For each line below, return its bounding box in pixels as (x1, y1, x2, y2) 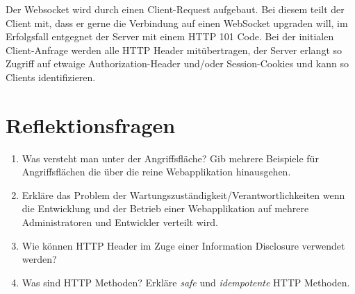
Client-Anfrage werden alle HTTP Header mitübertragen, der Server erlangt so (6, 42, 342, 57)
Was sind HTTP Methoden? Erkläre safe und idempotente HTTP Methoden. (22, 275, 350, 289)
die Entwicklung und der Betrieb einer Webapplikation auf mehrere (22, 201, 309, 216)
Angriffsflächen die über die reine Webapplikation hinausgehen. (22, 164, 291, 179)
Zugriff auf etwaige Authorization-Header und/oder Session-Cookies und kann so (6, 56, 349, 71)
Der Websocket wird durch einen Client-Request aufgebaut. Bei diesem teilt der (6, 2, 345, 16)
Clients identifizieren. (6, 69, 96, 84)
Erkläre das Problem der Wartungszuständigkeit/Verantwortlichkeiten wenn (22, 187, 345, 202)
